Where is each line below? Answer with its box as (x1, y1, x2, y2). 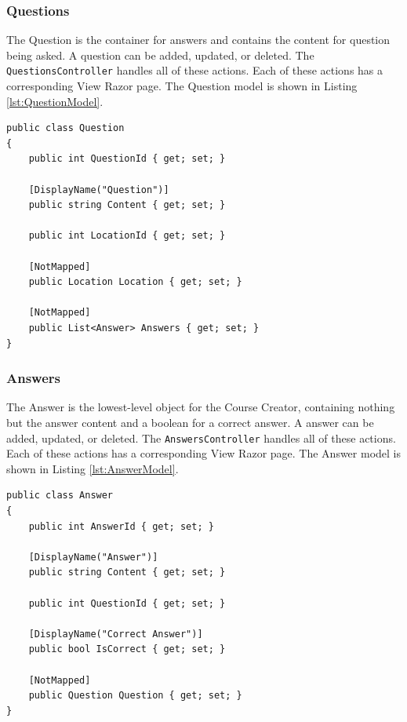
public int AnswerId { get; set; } (28, 520, 214, 532)
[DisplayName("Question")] (28, 184, 169, 195)
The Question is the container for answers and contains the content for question (6, 31, 391, 48)
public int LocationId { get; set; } (28, 230, 226, 242)
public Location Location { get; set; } (28, 276, 242, 288)
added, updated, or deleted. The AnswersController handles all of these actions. (6, 429, 396, 446)
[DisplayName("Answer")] (28, 551, 158, 563)
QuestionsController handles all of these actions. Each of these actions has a (6, 62, 383, 78)
